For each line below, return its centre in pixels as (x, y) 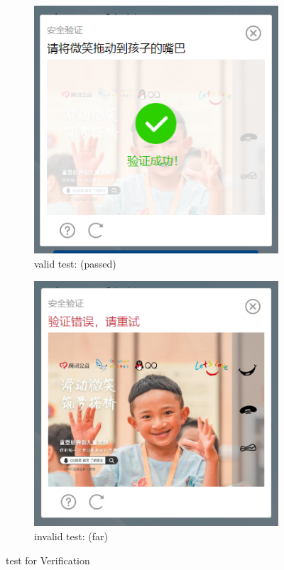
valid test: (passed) (75, 263)
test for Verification (48, 560)
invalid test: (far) (71, 536)
